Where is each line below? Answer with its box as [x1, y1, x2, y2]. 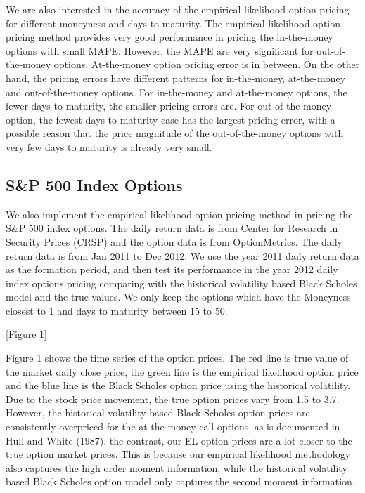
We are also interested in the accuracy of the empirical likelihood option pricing [6, 2, 350, 16]
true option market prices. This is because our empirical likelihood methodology [6, 447, 351, 461]
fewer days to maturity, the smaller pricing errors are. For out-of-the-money [6, 98, 332, 113]
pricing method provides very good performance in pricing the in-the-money [6, 29, 333, 44]
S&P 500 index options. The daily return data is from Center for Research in [6, 221, 338, 235]
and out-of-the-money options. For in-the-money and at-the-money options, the [6, 84, 347, 99]
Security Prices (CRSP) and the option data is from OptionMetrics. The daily [6, 234, 342, 249]
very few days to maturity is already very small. [6, 139, 212, 154]
